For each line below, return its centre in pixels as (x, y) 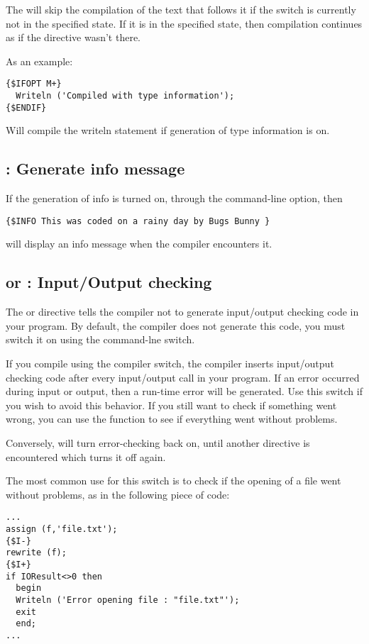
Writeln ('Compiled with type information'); (125, 96)
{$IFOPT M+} (34, 84)
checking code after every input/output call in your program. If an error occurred (183, 377)
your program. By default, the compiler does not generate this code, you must (176, 325)
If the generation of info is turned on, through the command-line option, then (174, 198)
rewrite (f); (36, 553)
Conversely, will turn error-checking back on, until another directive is (158, 442)
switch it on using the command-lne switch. (100, 339)
